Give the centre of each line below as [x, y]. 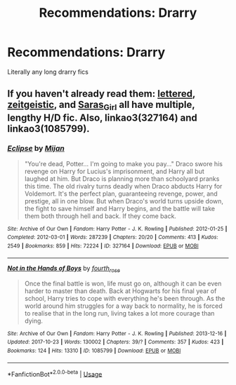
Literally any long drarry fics [48, 72]
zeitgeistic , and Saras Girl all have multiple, [101, 106]
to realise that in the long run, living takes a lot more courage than [119, 313]
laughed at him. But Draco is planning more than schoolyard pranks [122, 178]
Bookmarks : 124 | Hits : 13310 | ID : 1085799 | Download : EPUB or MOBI [94, 351]
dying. [34, 320]
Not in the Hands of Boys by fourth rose [64, 269]
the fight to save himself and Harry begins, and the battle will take [120, 208]
